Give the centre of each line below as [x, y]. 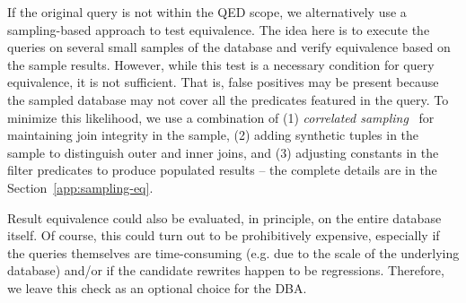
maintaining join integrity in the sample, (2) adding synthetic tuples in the [213, 135]
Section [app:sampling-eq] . [80, 187]
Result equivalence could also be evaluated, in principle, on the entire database [224, 217]
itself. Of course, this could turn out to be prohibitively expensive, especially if [224, 235]
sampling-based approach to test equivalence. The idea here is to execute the [219, 29]
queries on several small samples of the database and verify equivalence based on [229, 47]
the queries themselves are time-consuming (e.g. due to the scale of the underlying [233, 252]
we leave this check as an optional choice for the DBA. [157, 287]
